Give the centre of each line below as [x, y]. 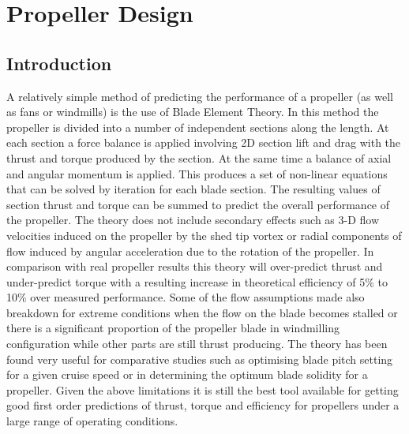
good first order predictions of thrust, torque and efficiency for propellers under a [203, 405]
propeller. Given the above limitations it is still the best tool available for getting [203, 389]
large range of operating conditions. [92, 421]
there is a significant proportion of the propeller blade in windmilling [173, 328]
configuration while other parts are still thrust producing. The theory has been [197, 344]
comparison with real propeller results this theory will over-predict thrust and [195, 266]
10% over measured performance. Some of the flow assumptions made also [186, 297]
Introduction [59, 63]
